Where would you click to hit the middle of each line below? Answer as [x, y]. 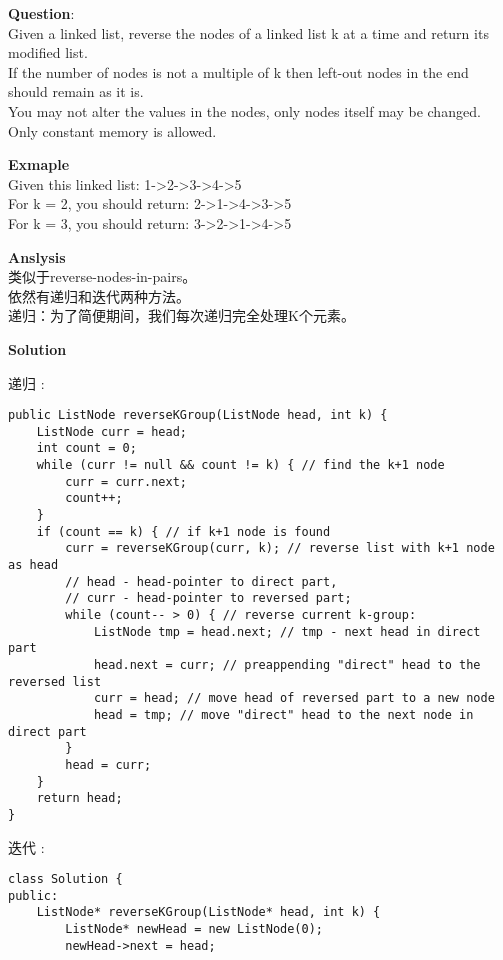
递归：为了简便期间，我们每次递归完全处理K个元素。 [181, 315]
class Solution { [65, 879]
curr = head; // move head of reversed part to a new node [294, 698]
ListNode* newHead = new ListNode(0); [194, 929]
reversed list [55, 681]
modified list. [48, 52]
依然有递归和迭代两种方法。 [99, 295]
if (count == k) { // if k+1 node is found [183, 531]
